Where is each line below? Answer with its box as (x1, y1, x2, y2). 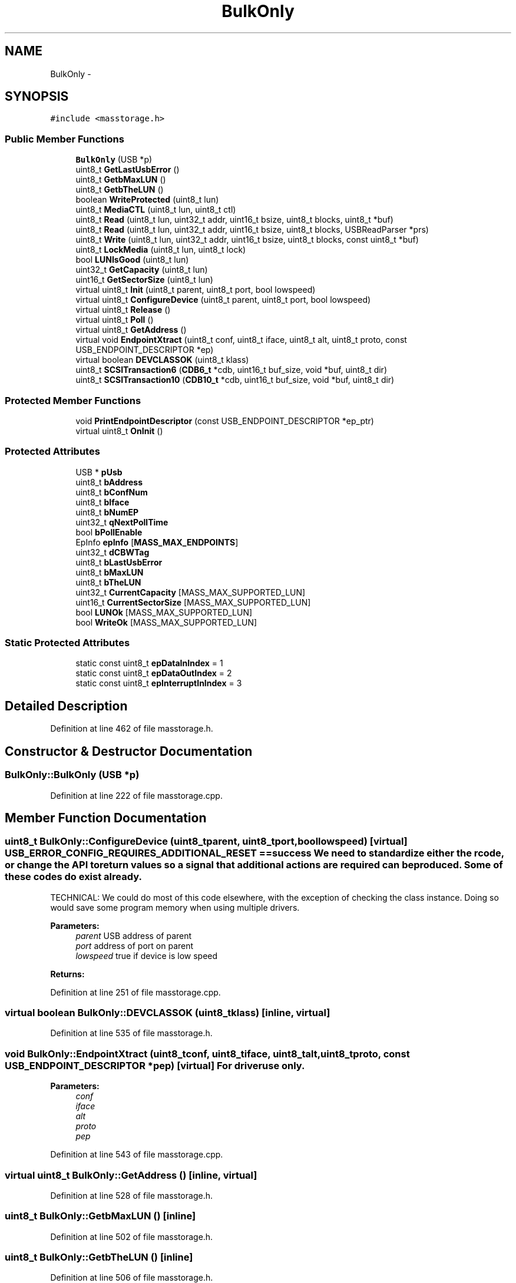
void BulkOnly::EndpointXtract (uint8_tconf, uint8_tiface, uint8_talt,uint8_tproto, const (5, 1047, 410, 1060)
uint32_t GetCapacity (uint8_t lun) (75, 264, 208, 275)
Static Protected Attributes (5, 637, 130, 649)
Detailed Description (5, 698, 128, 713)
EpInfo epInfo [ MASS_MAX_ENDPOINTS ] (75, 537, 239, 547)
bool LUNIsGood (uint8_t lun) (75, 254, 189, 265)
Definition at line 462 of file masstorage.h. (50, 723, 213, 734)
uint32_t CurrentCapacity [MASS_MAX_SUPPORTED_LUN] (75, 587, 306, 597)
